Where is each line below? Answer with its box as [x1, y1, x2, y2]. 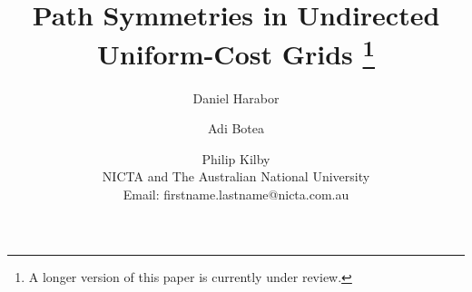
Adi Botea [207, 119, 265, 138]
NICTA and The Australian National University [102, 167, 370, 186]
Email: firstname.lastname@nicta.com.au [123, 185, 349, 204]
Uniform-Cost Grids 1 [97, 32, 375, 73]
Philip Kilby [202, 149, 270, 168]
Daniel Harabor [192, 88, 280, 107]
